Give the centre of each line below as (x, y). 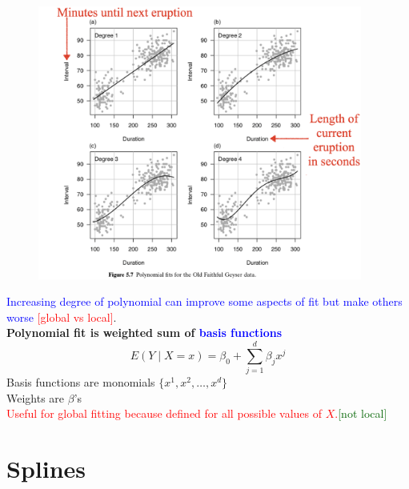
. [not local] (361, 413)
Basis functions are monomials (81, 382)
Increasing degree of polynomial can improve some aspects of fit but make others (204, 301)
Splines (46, 469)
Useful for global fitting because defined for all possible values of (164, 413)
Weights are (36, 397)
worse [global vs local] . (62, 317)
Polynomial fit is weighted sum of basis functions (144, 333)
